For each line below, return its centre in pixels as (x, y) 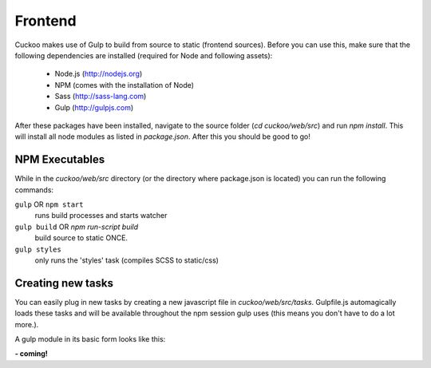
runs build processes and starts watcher (101, 216)
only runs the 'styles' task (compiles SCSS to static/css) (127, 260)
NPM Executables (60, 160)
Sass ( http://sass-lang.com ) (101, 97)
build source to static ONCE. (81, 238)
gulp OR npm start (49, 204)
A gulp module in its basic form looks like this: (90, 339)
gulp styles (38, 249)
